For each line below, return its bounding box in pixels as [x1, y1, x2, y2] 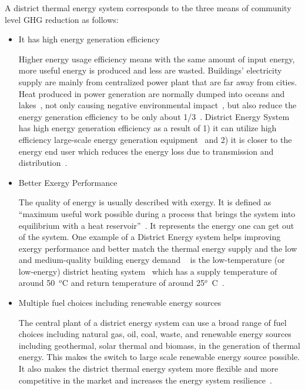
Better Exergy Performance [18, 176, 118, 188]
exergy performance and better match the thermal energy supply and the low [18, 242, 297, 254]
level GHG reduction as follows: [5, 13, 119, 25]
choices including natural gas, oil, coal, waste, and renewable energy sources [18, 328, 291, 340]
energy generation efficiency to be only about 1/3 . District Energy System [18, 110, 290, 122]
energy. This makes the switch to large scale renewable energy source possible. [18, 351, 300, 363]
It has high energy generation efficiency [18, 33, 160, 45]
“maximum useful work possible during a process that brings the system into [18, 207, 296, 219]
